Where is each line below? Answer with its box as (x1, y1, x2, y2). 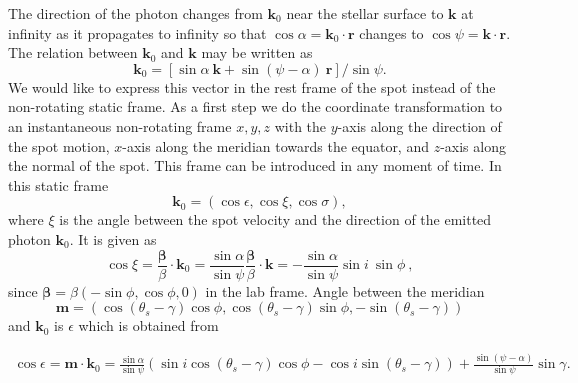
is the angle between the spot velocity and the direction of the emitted (59, 209, 492, 230)
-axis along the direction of (337, 115, 502, 136)
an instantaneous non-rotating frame (8, 115, 232, 136)
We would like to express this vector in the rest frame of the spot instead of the (8, 76, 496, 97)
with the (274, 115, 327, 136)
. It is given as (69, 228, 157, 249)
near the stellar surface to (286, 3, 444, 23)
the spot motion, (8, 135, 110, 156)
